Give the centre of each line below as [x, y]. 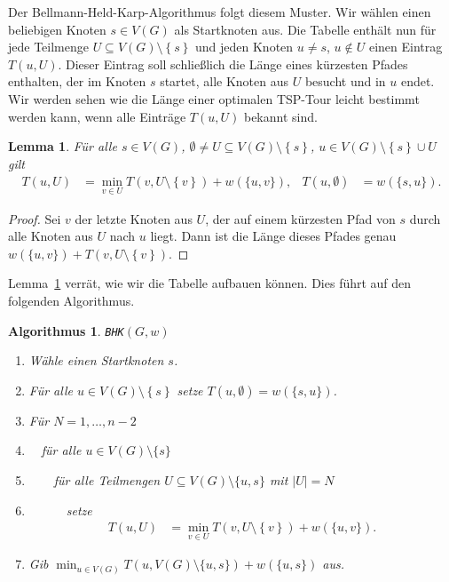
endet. [417, 81]
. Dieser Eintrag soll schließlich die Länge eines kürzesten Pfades [233, 64]
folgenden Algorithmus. [71, 300]
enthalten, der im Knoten [77, 81]
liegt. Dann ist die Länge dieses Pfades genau [273, 236]
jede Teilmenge [48, 47]
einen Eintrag [406, 47]
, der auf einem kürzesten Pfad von [300, 218]
